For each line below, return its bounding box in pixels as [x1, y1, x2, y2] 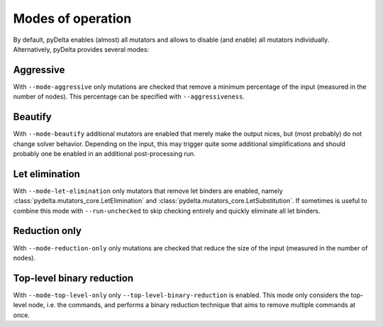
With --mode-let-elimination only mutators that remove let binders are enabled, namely [13, 187, 283, 195]
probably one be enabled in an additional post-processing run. [13, 149, 196, 157]
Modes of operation [13, 11, 132, 26]
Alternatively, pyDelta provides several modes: [13, 45, 149, 53]
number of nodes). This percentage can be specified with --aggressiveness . [13, 92, 245, 101]
